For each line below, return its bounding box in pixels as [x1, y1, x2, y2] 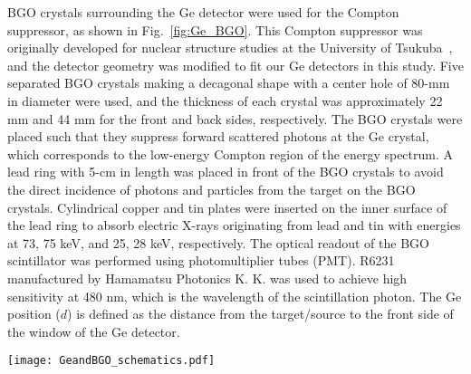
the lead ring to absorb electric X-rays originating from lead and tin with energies [7, 216, 461, 235]
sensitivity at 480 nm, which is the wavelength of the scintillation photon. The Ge [7, 286, 462, 305]
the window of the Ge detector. [7, 321, 180, 340]
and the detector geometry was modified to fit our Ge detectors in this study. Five [7, 55, 464, 74]
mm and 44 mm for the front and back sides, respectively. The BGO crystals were [7, 109, 463, 128]
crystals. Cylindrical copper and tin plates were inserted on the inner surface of [7, 197, 447, 216]
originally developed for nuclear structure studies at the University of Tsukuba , [7, 38, 453, 57]
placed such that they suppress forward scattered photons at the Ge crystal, [7, 127, 429, 146]
